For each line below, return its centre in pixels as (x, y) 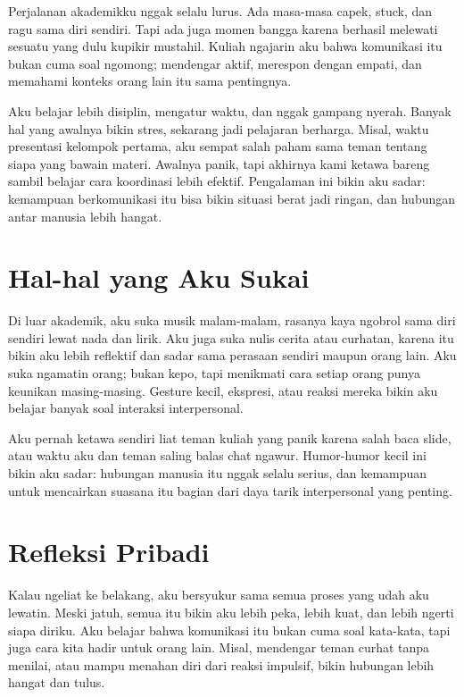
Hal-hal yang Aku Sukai (159, 277)
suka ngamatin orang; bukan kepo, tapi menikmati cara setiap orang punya (214, 373)
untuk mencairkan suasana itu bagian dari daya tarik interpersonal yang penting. (230, 490)
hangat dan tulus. (57, 682)
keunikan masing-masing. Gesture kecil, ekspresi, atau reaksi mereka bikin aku (223, 390)
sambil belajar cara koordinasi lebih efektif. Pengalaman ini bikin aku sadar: (217, 181)
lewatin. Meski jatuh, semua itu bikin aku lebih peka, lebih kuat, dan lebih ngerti (231, 612)
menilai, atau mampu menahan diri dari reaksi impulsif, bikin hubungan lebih (221, 664)
